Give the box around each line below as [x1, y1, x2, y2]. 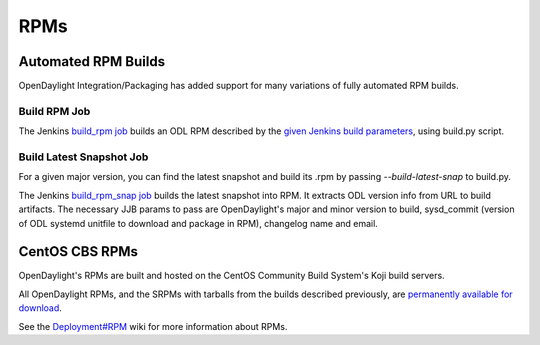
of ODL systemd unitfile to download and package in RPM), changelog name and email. [18, 217, 379, 229]
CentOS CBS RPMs [18, 243, 139, 260]
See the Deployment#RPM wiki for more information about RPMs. [18, 320, 288, 332]
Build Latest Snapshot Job [18, 150, 149, 164]
